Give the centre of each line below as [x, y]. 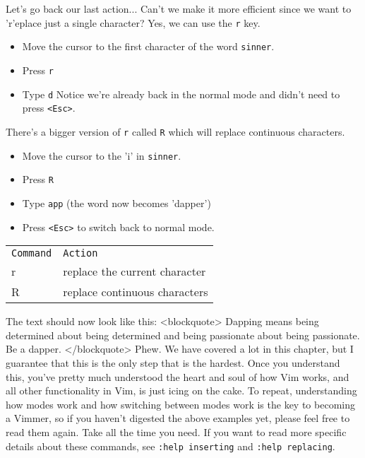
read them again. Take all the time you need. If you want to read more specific [176, 431]
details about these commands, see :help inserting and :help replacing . [170, 446]
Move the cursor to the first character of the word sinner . [148, 46]
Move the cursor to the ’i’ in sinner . [102, 155]
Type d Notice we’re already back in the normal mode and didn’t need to [181, 94]
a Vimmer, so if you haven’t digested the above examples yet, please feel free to [178, 418]
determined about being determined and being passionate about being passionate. [183, 335]
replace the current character [134, 271]
